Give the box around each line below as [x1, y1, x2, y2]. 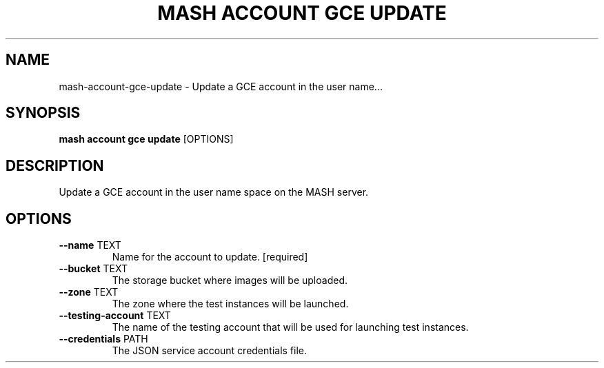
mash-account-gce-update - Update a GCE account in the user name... [59, 80, 383, 92]
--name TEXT [59, 239, 121, 252]
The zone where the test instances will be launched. [112, 298, 349, 310]
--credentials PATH [59, 333, 148, 345]
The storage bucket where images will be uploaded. [112, 274, 348, 287]
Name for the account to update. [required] [112, 251, 308, 263]
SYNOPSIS [6, 104, 81, 122]
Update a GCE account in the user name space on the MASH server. [59, 186, 369, 198]
